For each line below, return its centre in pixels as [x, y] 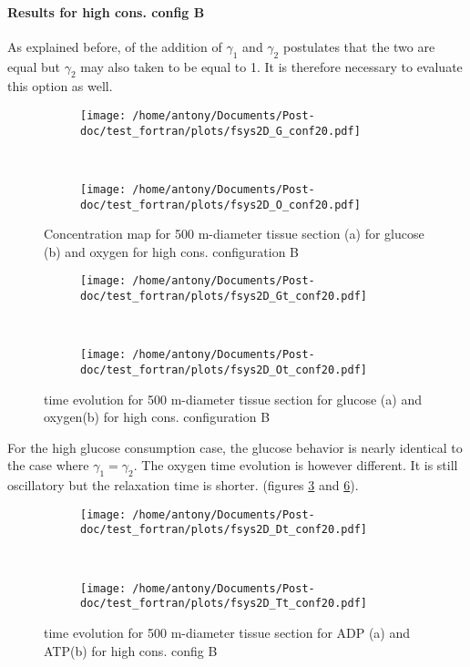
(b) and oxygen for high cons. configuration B [172, 251]
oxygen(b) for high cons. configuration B [157, 417]
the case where [48, 465]
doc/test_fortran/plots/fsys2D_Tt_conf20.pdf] [224, 604]
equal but [34, 66]
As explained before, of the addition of [115, 46]
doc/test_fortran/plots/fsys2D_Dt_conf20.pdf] [224, 530]
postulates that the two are [359, 46]
